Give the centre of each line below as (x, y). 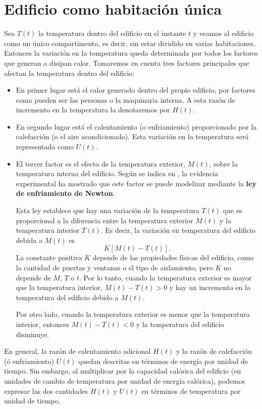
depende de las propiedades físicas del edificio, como (173, 257)
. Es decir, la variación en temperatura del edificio (178, 230)
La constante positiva (49, 257)
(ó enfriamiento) (29, 361)
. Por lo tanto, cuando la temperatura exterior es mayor (166, 277)
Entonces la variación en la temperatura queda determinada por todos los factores (131, 53)
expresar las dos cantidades (46, 391)
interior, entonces (42, 324)
